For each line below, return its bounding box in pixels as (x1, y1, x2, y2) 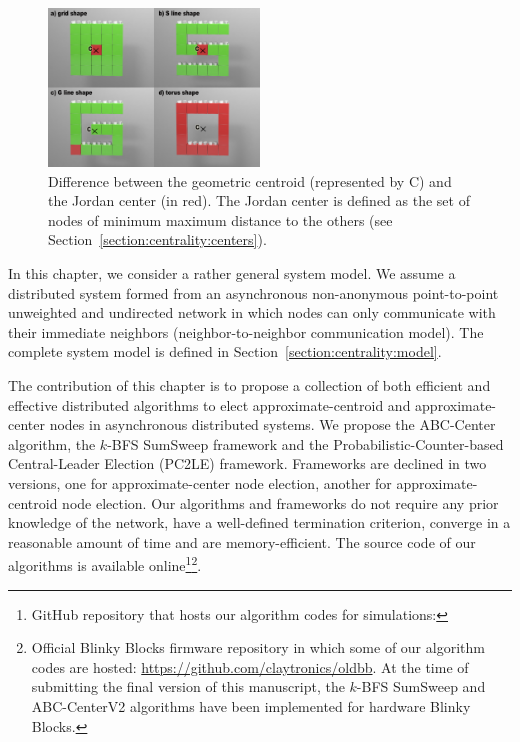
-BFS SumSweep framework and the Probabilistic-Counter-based (107, 433, 504, 454)
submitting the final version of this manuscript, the (31, 676, 345, 697)
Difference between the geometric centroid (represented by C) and (48, 170, 452, 191)
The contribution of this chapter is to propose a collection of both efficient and (8, 374, 491, 395)
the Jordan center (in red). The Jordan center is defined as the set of (48, 190, 470, 211)
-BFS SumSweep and (356, 676, 486, 697)
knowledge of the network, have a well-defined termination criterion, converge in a (8, 512, 511, 533)
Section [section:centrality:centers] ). (48, 229, 267, 250)
